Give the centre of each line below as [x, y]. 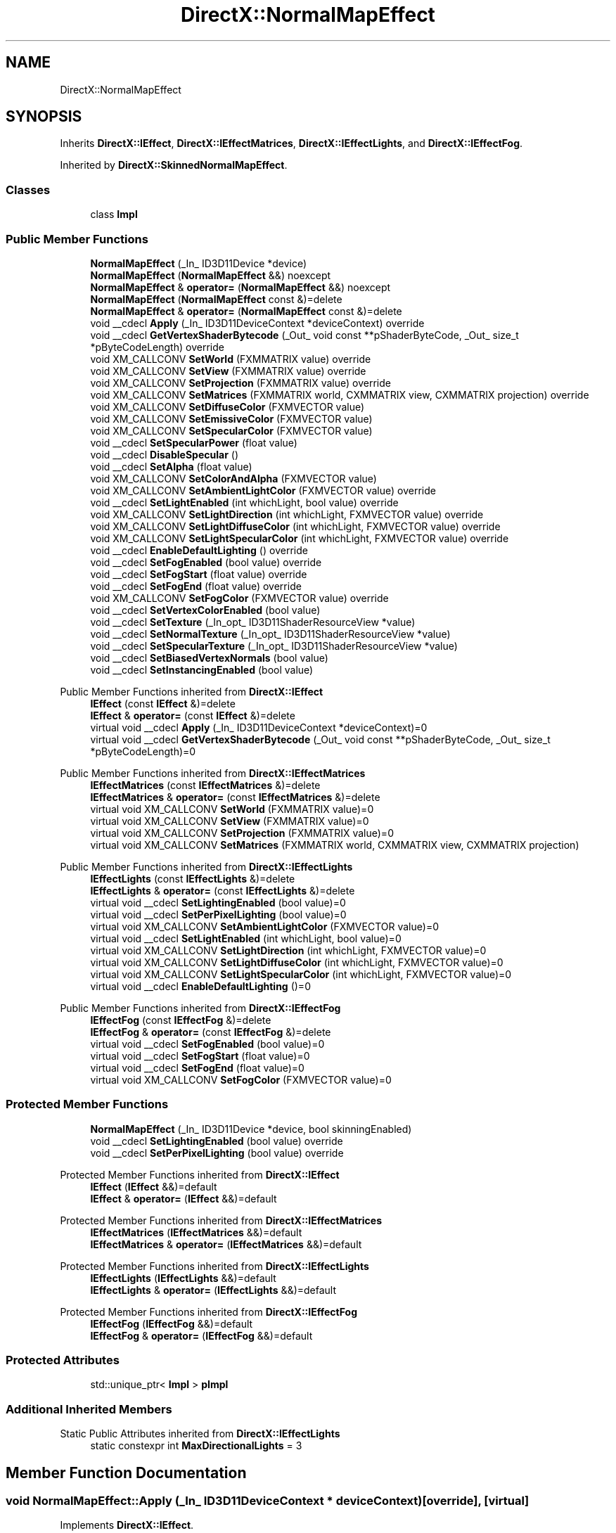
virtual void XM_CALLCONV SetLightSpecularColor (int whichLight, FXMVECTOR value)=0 [301, 974]
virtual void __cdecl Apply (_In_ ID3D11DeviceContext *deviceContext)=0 [259, 727]
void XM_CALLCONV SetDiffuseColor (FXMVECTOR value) [227, 406]
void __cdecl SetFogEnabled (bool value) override [206, 562]
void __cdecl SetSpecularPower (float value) [194, 442]
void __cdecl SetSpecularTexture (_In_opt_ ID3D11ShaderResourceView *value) [274, 646]
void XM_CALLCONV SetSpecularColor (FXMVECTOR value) [231, 430]
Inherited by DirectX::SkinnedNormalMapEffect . [174, 165]
